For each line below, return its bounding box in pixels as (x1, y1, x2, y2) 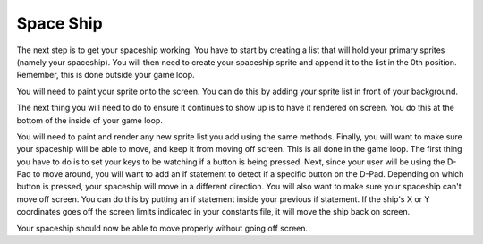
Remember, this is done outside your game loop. (16, 70, 196, 80)
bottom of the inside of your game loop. (16, 114, 163, 125)
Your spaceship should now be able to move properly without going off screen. (16, 223, 309, 233)
